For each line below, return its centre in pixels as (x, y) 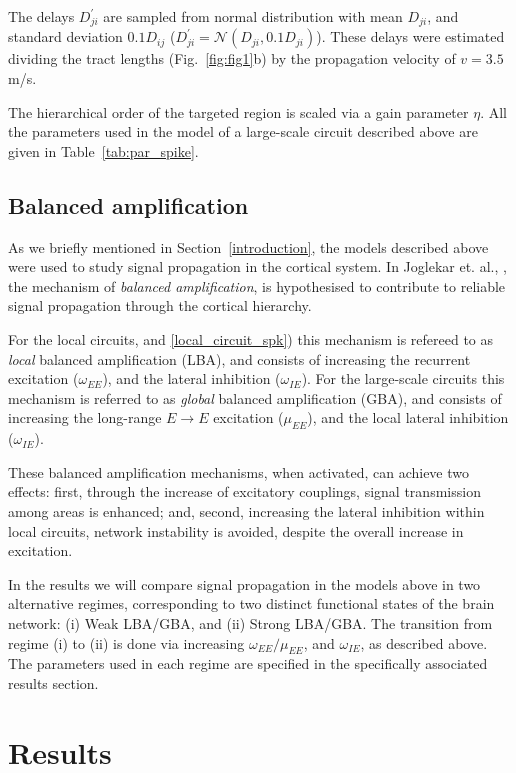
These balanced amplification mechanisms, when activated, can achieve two (239, 471)
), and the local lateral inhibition (408, 417)
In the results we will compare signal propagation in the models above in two (244, 583)
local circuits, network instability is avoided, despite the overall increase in (236, 530)
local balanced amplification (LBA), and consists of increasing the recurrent (239, 358)
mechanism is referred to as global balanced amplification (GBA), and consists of (255, 397)
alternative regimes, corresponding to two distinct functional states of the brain (251, 603)
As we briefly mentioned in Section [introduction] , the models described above (248, 246)
